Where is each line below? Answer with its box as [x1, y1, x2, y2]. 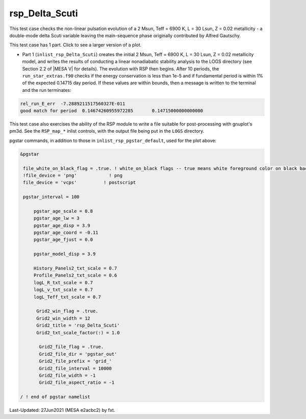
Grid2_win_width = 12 [36, 315, 90, 321]
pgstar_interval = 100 [23, 194, 80, 200]
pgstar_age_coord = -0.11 [33, 230, 99, 236]
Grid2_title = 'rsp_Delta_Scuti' [36, 323, 120, 329]
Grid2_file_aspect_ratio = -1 [39, 380, 115, 385]
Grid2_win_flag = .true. [36, 308, 99, 314]
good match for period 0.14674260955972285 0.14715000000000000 [20, 108, 203, 114]
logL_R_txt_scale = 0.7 [33, 280, 93, 285]
